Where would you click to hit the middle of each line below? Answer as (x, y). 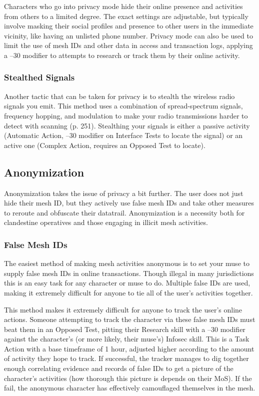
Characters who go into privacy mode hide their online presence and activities (123, 6)
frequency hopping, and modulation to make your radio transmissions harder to (126, 115)
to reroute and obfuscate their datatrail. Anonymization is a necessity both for (124, 212)
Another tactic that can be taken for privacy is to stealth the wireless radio (119, 96)
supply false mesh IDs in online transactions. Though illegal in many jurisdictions (129, 273)
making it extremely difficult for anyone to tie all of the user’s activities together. (128, 292)
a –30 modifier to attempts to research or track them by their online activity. (122, 55)
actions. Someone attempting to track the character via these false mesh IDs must (130, 319)
